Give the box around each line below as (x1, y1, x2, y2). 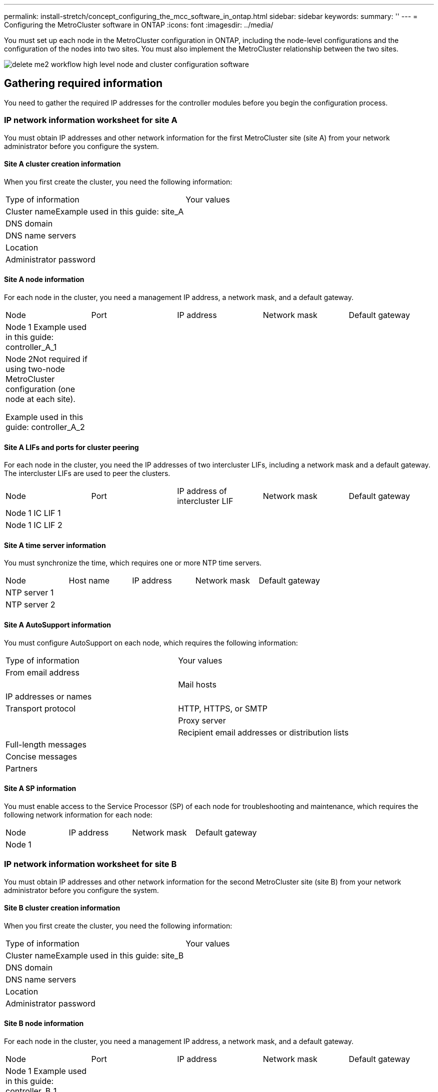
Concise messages (5, 751, 77, 761)
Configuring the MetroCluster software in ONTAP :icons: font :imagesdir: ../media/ (4, 20, 273, 29)
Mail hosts (178, 679, 216, 689)
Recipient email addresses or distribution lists (178, 727, 349, 737)
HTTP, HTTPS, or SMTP (178, 703, 267, 713)
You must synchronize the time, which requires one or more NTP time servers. (4, 558, 262, 567)
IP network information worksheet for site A (4, 115, 177, 125)
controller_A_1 (5, 342, 57, 352)
